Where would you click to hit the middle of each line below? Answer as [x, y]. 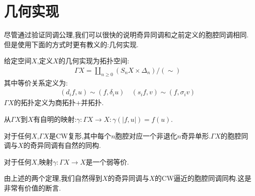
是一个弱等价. [107, 161]
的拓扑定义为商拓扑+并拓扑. [59, 102]
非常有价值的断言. [32, 187]
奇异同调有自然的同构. [66, 145]
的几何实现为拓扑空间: [94, 61]
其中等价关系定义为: [36, 82]
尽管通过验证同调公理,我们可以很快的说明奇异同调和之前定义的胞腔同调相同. [126, 35]
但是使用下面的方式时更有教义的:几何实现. [71, 44]
